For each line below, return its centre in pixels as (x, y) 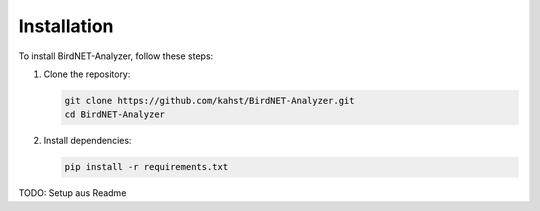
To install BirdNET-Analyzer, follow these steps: (116, 56)
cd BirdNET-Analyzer (114, 114)
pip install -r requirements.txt (146, 167)
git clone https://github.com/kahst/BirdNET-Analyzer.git (209, 100)
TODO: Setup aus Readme (72, 193)
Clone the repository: (87, 74)
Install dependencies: (87, 141)
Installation (66, 26)
